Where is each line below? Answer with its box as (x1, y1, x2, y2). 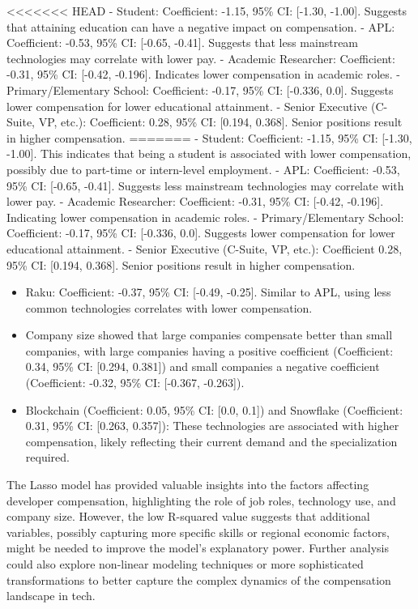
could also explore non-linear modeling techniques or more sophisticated (6, 556, 364, 572)
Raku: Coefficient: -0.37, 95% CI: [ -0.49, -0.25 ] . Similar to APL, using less (25, 283, 391, 300)
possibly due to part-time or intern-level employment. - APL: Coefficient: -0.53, (6, 160, 400, 177)
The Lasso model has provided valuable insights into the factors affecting (6, 476, 369, 493)
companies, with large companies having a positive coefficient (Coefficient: (25, 342, 394, 359)
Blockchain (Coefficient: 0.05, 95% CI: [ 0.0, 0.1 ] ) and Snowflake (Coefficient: (25, 401, 403, 418)
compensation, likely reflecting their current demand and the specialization (25, 432, 398, 449)
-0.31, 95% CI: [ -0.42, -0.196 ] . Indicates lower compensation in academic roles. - (6, 66, 401, 83)
